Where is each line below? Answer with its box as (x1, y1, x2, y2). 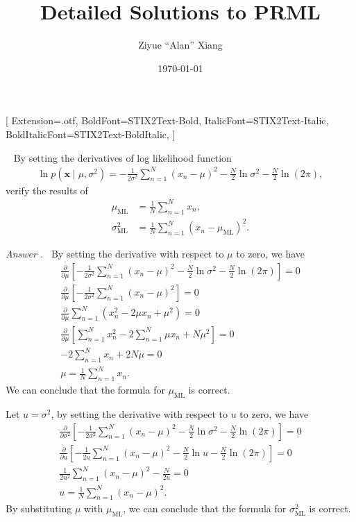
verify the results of (6, 183, 88, 197)
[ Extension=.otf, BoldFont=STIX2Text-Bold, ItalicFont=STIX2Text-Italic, (6, 113, 329, 128)
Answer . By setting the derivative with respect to (6, 246, 224, 261)
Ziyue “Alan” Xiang (138, 37, 223, 52)
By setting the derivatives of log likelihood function (13, 150, 232, 165)
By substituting (6, 501, 72, 516)
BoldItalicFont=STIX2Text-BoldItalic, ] (6, 126, 176, 141)
